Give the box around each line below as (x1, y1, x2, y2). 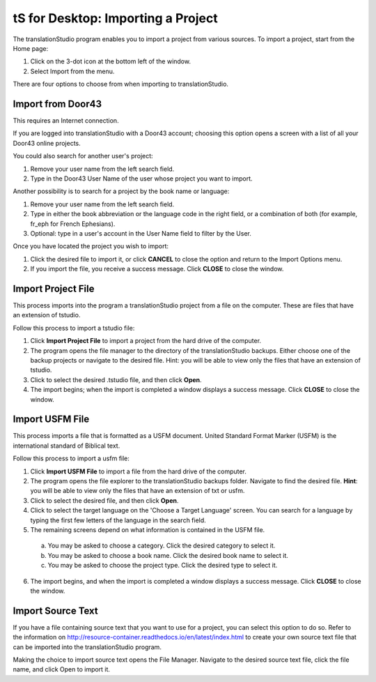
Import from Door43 (13, 98, 102, 109)
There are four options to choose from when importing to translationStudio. (13, 80, 229, 89)
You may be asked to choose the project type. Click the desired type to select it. (47, 561, 278, 570)
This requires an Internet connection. (13, 116, 119, 125)
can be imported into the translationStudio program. (13, 642, 162, 651)
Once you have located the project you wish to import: (13, 242, 169, 250)
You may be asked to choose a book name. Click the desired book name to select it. (47, 551, 289, 559)
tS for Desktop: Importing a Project (13, 10, 219, 26)
